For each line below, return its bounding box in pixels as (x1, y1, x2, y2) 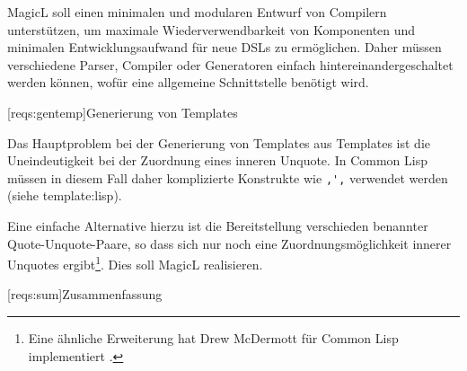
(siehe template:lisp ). (7, 186, 122, 205)
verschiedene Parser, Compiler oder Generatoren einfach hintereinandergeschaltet (7, 55, 454, 74)
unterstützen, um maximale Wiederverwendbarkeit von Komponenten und (7, 20, 416, 39)
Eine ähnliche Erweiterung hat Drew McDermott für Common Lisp (28, 329, 399, 348)
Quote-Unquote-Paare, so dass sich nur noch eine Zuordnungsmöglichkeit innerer (7, 234, 452, 252)
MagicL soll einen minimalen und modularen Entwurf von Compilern (7, 3, 387, 21)
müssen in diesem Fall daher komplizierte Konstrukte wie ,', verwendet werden (7, 168, 448, 187)
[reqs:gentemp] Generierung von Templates (7, 102, 238, 121)
